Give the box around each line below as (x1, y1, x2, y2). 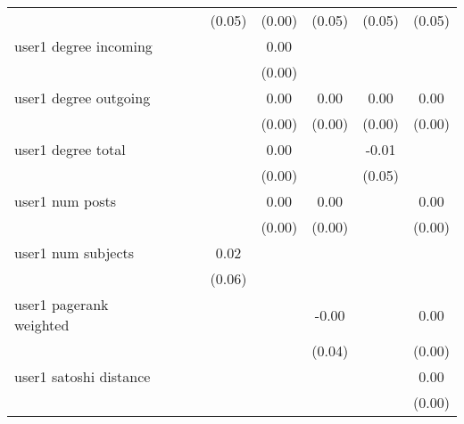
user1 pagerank (14, 294, 109, 314)
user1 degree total (14, 139, 126, 159)
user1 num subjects (14, 242, 135, 263)
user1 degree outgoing (14, 87, 151, 108)
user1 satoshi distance (14, 366, 151, 387)
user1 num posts (14, 191, 117, 211)
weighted (14, 314, 70, 335)
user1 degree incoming (14, 36, 153, 56)
